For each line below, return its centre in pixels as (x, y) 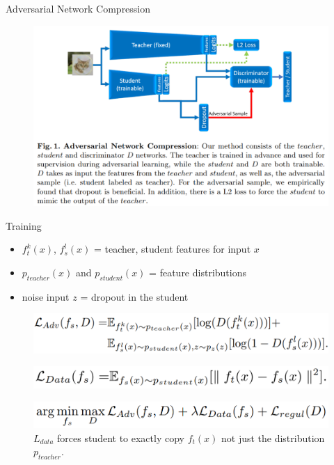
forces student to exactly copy (121, 438)
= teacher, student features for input (173, 249)
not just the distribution (273, 438)
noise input (46, 296)
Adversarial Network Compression (78, 8)
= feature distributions (198, 272)
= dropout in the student (134, 296)
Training (24, 225)
